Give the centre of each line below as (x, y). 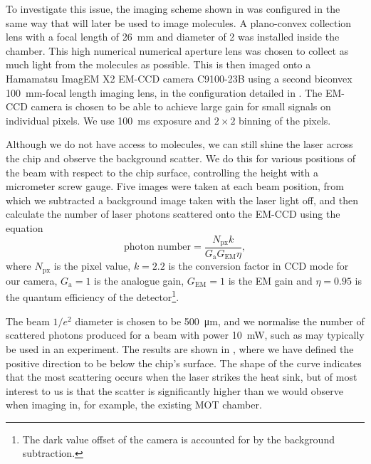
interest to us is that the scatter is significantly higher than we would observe (174, 390)
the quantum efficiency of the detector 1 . (93, 296)
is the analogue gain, (139, 280)
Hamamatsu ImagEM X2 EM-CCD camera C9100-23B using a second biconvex (179, 78)
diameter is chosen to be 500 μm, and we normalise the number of (220, 321)
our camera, (32, 280)
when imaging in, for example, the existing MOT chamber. (134, 405)
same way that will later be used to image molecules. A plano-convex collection (179, 22)
